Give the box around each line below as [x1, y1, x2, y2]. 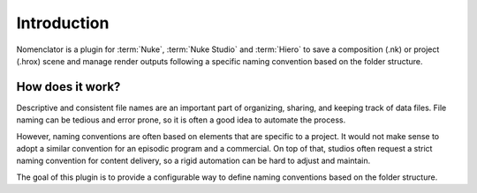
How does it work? [16, 79, 121, 94]
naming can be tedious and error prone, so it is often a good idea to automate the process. [16, 115, 346, 125]
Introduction [16, 13, 110, 33]
